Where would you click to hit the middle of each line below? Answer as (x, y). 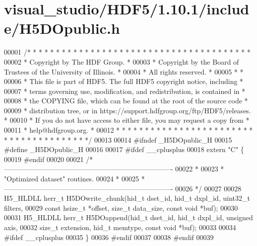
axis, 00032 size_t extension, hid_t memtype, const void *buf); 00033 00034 (120, 227)
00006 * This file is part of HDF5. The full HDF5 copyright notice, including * (124, 81)
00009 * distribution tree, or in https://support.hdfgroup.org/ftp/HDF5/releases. (128, 110)
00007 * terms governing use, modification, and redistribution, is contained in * (125, 91)
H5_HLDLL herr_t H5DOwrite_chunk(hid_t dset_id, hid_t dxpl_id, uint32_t (127, 198)
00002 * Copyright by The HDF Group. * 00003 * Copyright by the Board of (122, 61)
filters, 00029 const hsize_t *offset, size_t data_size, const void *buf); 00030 (121, 207)
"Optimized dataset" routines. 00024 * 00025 (72, 179)
